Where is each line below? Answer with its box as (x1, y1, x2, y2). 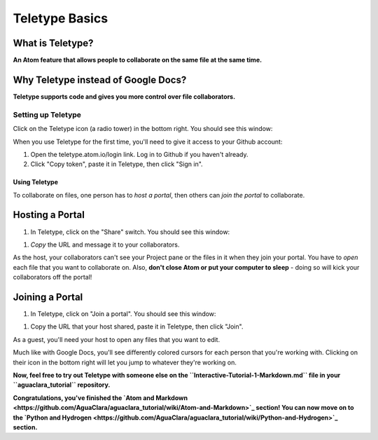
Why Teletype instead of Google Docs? (13, 74, 187, 85)
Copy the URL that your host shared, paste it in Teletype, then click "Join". (30, 322, 244, 331)
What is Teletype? (13, 37, 94, 49)
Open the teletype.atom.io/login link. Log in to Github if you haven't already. (30, 150, 248, 158)
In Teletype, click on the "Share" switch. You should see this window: (30, 228, 230, 236)
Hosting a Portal (13, 209, 85, 221)
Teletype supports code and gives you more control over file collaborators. (13, 92, 236, 101)
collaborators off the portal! (13, 273, 92, 282)
